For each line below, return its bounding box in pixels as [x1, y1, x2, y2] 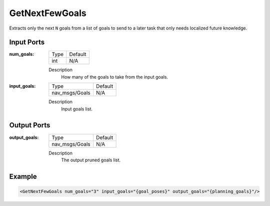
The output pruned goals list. [61, 157, 121, 163]
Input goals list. [61, 106, 92, 112]
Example [9, 172, 37, 180]
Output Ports [9, 121, 50, 130]
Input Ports [9, 38, 45, 47]
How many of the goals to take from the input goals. [61, 74, 168, 80]
